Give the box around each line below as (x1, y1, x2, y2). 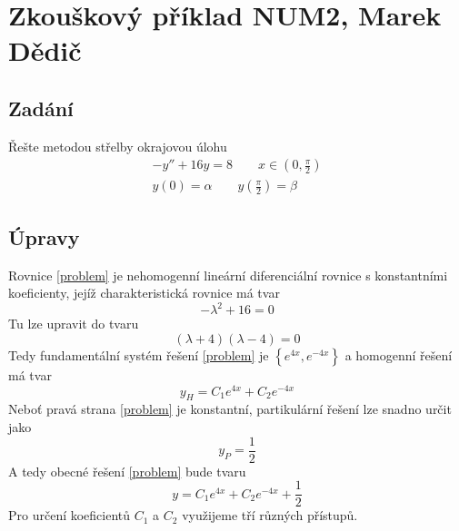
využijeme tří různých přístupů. (182, 506, 358, 525)
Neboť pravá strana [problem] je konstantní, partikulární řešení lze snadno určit (8, 399, 452, 418)
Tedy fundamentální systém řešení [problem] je (8, 345, 269, 364)
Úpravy (8, 222, 80, 251)
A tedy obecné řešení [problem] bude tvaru (8, 461, 246, 480)
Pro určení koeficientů (8, 506, 131, 525)
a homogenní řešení (344, 345, 453, 364)
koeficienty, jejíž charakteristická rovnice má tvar (8, 283, 280, 302)
